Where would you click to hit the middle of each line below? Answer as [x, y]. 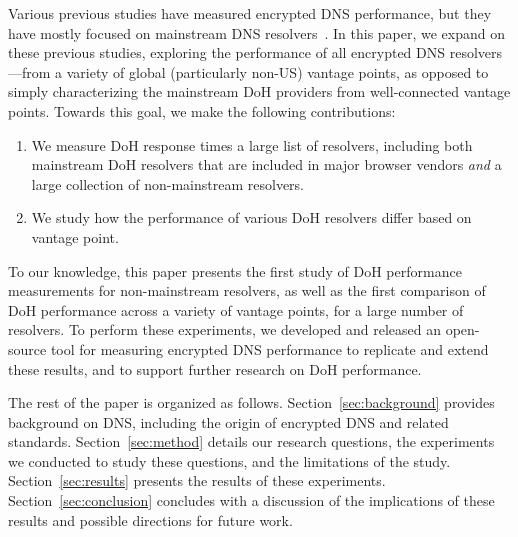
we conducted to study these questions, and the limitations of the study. [229, 460]
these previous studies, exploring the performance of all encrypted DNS [227, 52]
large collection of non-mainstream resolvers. [167, 183]
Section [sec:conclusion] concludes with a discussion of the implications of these [251, 500]
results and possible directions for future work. [150, 519]
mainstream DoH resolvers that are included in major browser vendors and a [266, 164]
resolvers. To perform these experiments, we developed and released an [225, 329]
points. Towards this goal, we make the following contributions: [202, 110]
